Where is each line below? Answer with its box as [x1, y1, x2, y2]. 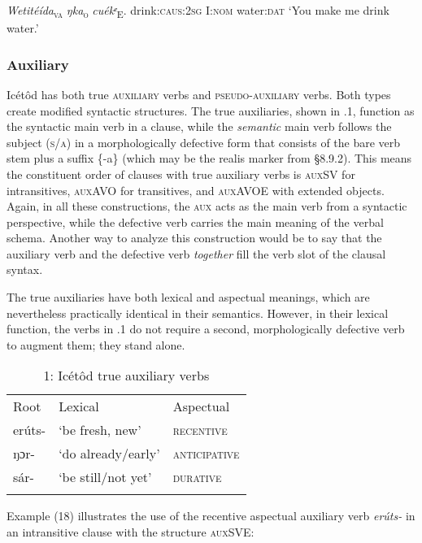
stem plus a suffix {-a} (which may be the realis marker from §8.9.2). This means [7, 150, 412, 167]
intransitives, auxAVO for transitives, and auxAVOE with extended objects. [7, 181, 385, 198]
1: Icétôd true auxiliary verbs [43, 366, 210, 385]
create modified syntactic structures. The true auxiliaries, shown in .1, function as [7, 102, 415, 119]
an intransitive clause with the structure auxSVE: [7, 523, 255, 541]
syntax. [7, 261, 43, 278]
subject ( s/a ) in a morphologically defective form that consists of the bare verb [7, 133, 401, 150]
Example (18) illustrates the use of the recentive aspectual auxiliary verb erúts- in [7, 507, 415, 524]
